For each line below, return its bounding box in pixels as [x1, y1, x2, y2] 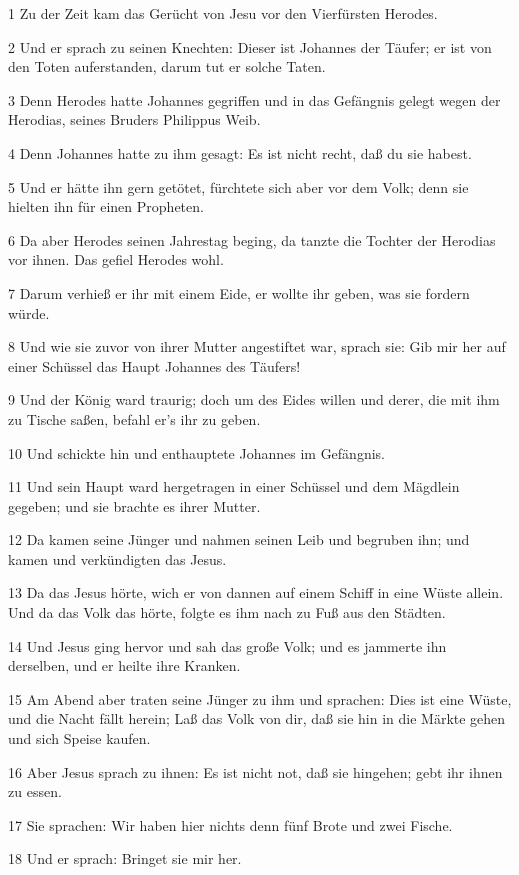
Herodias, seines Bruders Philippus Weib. [8, 109, 261, 130]
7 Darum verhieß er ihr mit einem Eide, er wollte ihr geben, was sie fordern [8, 282, 470, 303]
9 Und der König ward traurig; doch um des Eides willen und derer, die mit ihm [8, 389, 500, 410]
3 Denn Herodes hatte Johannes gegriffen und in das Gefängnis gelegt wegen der [8, 89, 501, 110]
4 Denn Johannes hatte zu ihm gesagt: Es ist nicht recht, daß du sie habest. [8, 142, 472, 163]
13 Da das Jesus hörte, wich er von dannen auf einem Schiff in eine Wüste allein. [8, 582, 504, 603]
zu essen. [8, 781, 62, 802]
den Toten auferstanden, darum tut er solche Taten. [8, 56, 326, 77]
